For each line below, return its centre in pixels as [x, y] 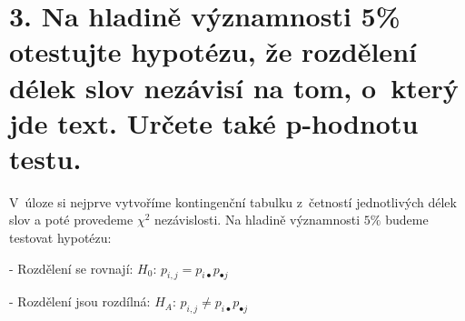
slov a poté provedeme [71, 220]
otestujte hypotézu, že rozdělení [213, 51]
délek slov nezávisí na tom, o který [234, 87]
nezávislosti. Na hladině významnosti [257, 220]
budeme [407, 220]
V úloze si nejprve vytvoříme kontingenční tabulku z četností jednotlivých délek [233, 201]
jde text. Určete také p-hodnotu [214, 122]
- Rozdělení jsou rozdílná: [80, 301]
